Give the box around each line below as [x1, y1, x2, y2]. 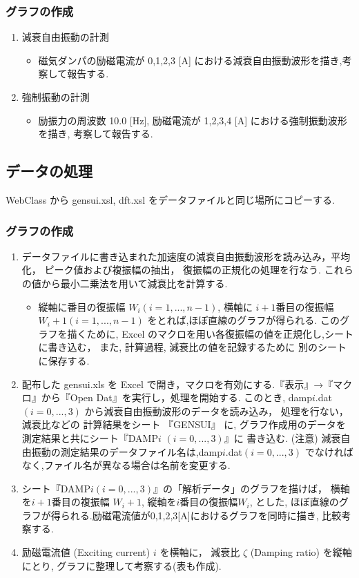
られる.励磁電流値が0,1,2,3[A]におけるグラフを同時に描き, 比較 [60, 508, 342, 522]
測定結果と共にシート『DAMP [21, 430, 158, 445]
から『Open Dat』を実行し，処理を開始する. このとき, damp [41, 390, 313, 405]
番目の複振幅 [51, 494, 110, 509]
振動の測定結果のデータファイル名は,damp [31, 444, 222, 459]
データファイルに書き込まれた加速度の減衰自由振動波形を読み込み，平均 [21, 249, 351, 263]
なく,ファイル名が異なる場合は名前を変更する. [21, 458, 231, 472]
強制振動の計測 [21, 90, 90, 104]
